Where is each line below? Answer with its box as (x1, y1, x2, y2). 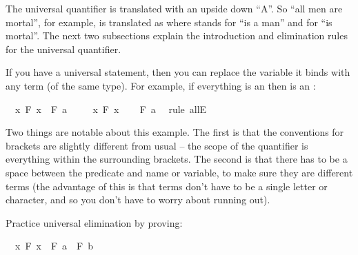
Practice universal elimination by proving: (6, 215, 183, 229)
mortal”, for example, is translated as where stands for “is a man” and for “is (6, 14, 332, 29)
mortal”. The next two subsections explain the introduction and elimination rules (6, 28, 348, 43)
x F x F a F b (14, 238, 93, 253)
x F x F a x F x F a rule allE (14, 101, 207, 116)
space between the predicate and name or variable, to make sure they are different (6, 165, 353, 179)
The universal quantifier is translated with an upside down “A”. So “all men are (6, 1, 343, 15)
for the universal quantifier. (6, 41, 121, 56)
